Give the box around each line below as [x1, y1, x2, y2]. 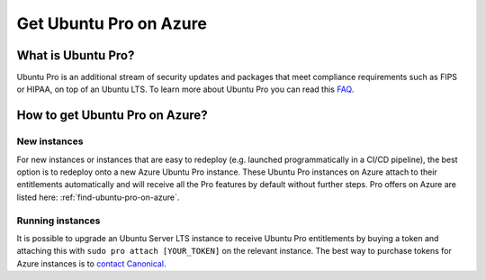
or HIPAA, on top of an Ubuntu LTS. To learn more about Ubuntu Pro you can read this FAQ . [16, 84, 355, 95]
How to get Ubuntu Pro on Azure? [16, 108, 208, 123]
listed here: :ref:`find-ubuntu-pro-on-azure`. [16, 192, 180, 203]
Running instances [16, 214, 101, 227]
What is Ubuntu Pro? [16, 48, 135, 63]
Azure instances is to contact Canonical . [16, 257, 166, 269]
